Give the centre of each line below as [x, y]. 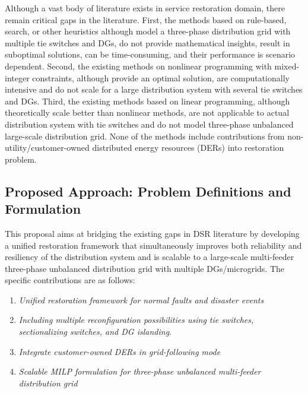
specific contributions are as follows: [70, 280]
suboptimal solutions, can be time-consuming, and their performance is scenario [150, 54]
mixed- [287, 66]
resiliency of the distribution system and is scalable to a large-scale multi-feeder [150, 257]
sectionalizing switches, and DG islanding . [95, 332]
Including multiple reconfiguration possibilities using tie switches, [136, 320]
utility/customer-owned [47, 148]
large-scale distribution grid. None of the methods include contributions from [145, 136]
